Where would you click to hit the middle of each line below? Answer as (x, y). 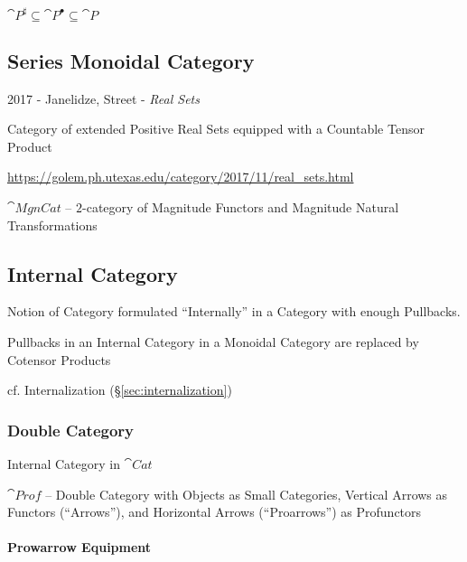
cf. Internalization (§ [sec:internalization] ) (120, 390)
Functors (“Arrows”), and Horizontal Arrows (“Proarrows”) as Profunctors (215, 512)
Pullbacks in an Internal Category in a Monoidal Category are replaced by (213, 342)
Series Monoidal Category (131, 60)
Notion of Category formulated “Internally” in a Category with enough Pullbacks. (234, 311)
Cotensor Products (59, 359)
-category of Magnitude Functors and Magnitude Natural (241, 207)
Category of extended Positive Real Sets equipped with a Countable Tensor (216, 129)
